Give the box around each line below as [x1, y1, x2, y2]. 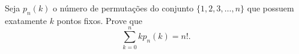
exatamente [5, 14, 47, 26]
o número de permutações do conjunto [53, 2, 194, 14]
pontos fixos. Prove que [56, 14, 142, 26]
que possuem [247, 2, 294, 14]
